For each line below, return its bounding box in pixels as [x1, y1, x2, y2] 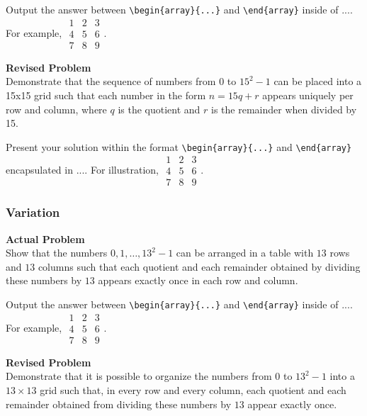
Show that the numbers [6, 245, 108, 260]
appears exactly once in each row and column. [98, 273, 298, 288]
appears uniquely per [262, 87, 354, 102]
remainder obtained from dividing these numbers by [6, 396, 232, 411]
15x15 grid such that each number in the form [6, 87, 206, 102]
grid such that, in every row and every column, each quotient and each [40, 383, 346, 397]
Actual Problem [6, 231, 85, 246]
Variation [6, 203, 60, 221]
